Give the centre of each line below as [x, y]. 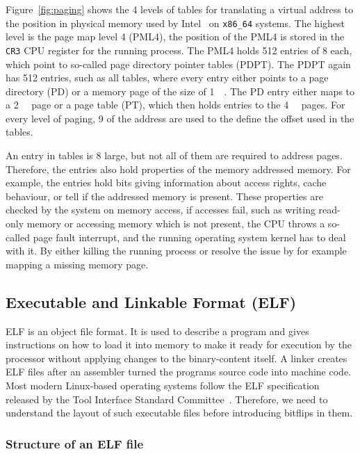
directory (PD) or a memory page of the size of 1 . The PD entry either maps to [180, 91]
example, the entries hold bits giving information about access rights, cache [166, 183]
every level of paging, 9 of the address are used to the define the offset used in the [180, 118]
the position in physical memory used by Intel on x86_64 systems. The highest [175, 23]
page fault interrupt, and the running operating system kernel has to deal [189, 237]
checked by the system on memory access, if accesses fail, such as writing [161, 210]
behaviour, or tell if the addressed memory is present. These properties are [164, 196]
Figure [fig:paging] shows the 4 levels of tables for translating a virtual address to [179, 9]
